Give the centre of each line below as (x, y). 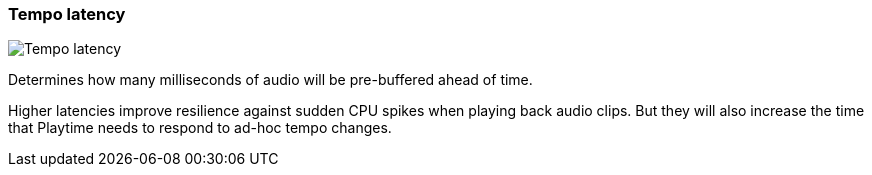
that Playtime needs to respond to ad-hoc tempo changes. (200, 128)
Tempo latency (67, 14)
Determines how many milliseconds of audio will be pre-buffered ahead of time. (270, 80)
